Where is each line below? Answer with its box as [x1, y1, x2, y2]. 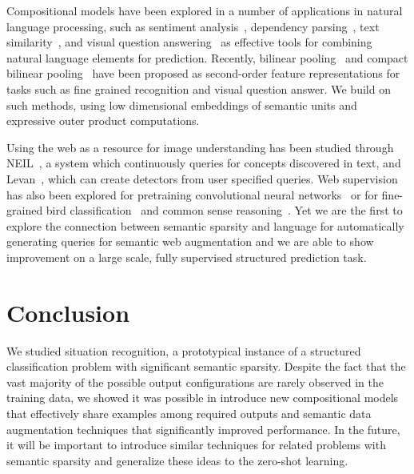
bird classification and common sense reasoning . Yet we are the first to [46, 202, 403, 219]
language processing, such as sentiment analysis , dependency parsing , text [6, 18, 380, 34]
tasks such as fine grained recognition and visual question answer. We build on [6, 80, 391, 97]
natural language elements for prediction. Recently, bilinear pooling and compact [6, 49, 408, 66]
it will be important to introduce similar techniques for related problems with [6, 436, 386, 453]
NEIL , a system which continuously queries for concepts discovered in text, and [6, 155, 401, 171]
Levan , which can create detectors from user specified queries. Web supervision [6, 170, 398, 187]
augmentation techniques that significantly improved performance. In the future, [6, 420, 400, 437]
